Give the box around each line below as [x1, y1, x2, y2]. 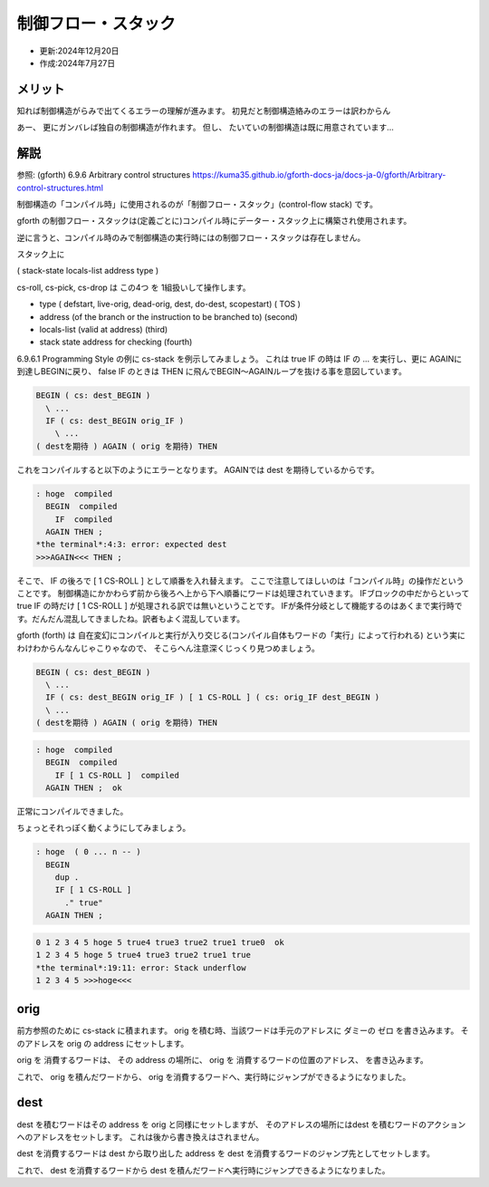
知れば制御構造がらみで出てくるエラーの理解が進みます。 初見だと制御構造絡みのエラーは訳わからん [16, 105, 391, 116]
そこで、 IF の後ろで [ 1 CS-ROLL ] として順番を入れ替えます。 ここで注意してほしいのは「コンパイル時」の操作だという [16, 575, 465, 586]
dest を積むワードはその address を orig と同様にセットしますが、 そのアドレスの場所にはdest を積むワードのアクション [16, 1119, 466, 1130]
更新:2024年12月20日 [39, 45, 120, 56]
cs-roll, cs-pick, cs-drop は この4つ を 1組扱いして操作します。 [16, 282, 251, 293]
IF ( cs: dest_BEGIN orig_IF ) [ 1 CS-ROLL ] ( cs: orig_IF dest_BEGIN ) [45, 692, 380, 702]
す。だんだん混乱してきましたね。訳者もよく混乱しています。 [16, 613, 244, 624]
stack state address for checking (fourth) [39, 336, 193, 348]
